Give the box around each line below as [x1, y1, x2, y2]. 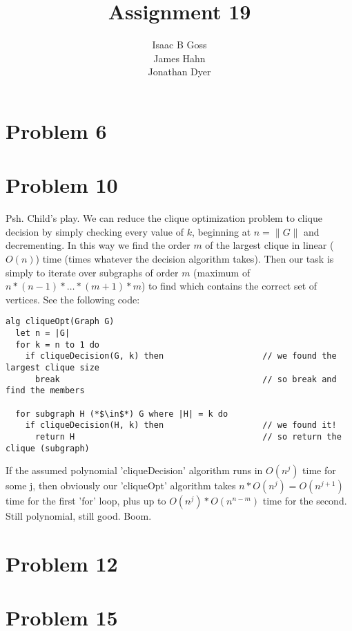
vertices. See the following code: [6, 292, 140, 306]
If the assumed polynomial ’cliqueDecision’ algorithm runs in [6, 463, 263, 478]
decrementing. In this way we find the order [6, 238, 190, 252]
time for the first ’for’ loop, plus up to [6, 493, 166, 508]
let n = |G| [15, 328, 70, 339]
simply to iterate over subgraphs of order [6, 265, 179, 279]
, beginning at [191, 224, 251, 238]
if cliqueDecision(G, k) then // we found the [25, 351, 337, 361]
